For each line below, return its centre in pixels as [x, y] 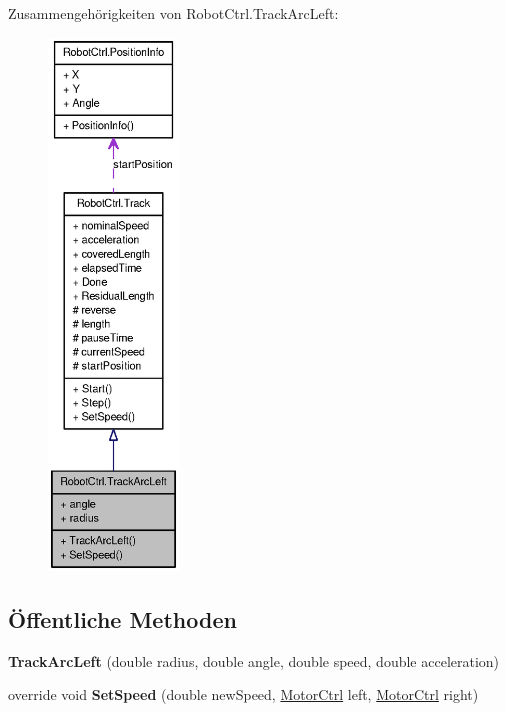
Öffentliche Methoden [122, 618]
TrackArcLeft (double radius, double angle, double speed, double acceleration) [254, 660]
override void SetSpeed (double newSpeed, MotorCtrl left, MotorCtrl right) [243, 694]
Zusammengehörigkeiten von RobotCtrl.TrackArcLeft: [173, 13]
